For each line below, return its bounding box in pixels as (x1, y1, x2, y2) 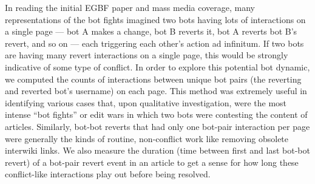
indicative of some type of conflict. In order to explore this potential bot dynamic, (5, 60, 310, 73)
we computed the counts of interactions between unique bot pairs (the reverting (5, 72, 302, 85)
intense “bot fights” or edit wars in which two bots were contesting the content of (5, 108, 308, 121)
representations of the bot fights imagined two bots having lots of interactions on (5, 13, 306, 26)
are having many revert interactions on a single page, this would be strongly (5, 49, 288, 61)
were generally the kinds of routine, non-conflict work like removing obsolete (5, 132, 289, 145)
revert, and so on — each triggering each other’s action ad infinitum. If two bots (5, 36, 304, 49)
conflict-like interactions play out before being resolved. (5, 168, 211, 180)
